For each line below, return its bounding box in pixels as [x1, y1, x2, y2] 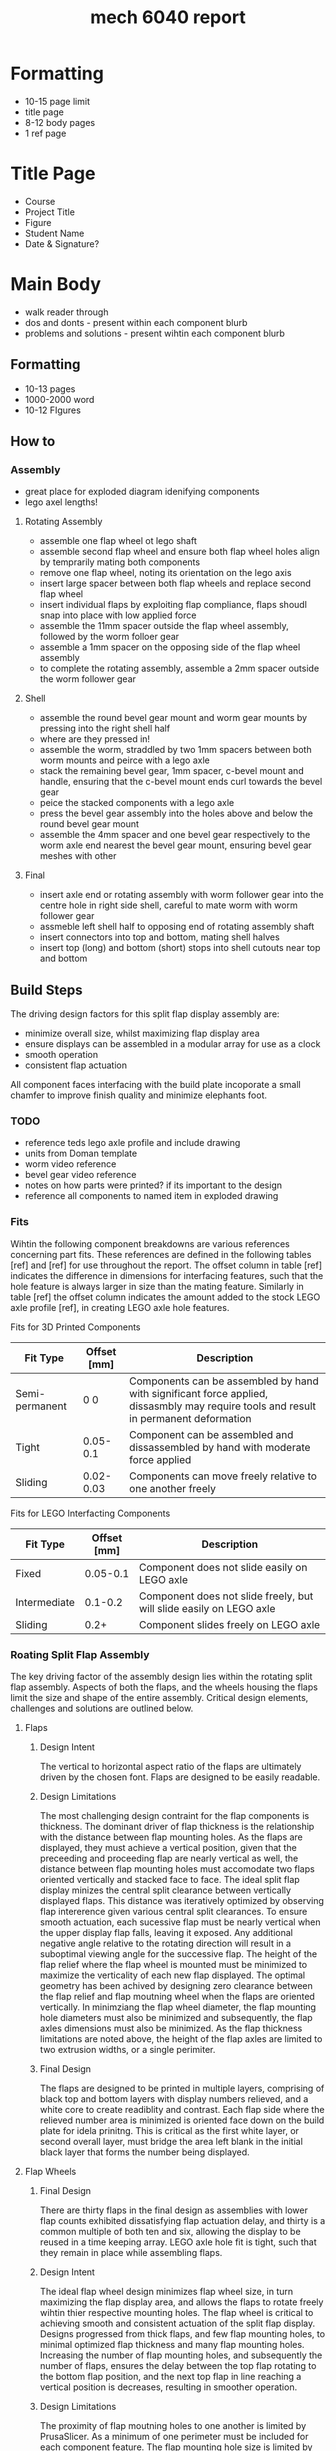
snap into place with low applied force [39, 609, 197, 621]
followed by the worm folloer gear [39, 631, 180, 643]
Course [24, 195, 56, 207]
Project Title [24, 206, 75, 218]
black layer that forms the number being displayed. [39, 2146, 250, 2158]
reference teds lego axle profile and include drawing [24, 1137, 241, 1149]
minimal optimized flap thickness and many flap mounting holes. [39, 2339, 305, 2351]
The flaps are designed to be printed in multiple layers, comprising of [39, 2082, 325, 2095]
